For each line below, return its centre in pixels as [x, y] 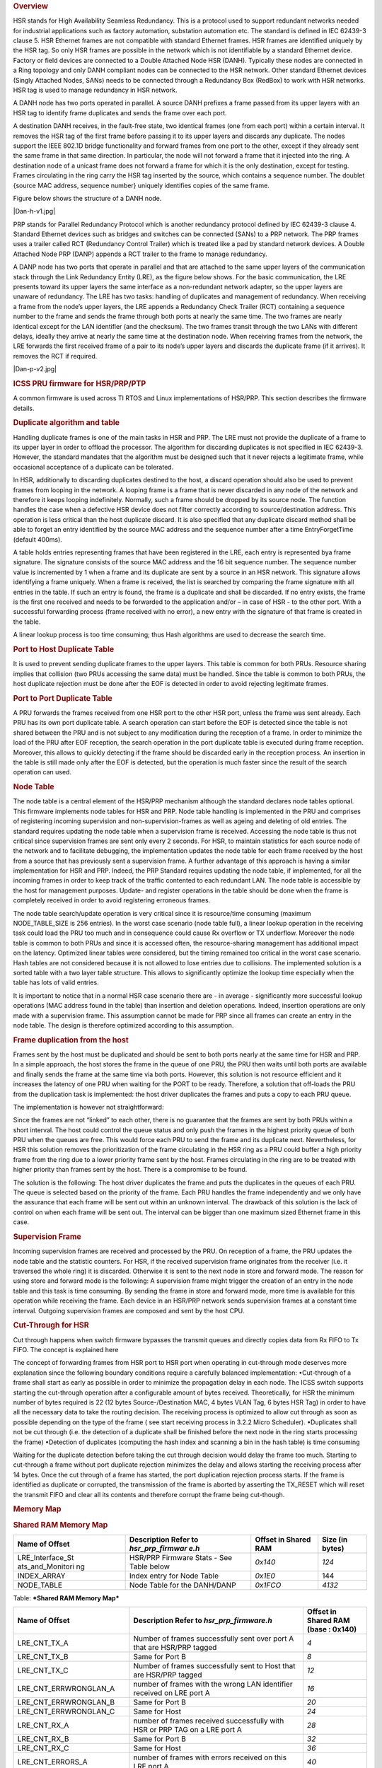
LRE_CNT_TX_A [43, 1643]
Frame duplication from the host [71, 1040]
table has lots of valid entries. [56, 982]
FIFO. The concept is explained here [66, 1350]
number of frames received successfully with [209, 1721]
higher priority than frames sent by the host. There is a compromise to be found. [130, 1170]
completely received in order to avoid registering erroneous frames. [112, 900]
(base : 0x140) [332, 1629]
